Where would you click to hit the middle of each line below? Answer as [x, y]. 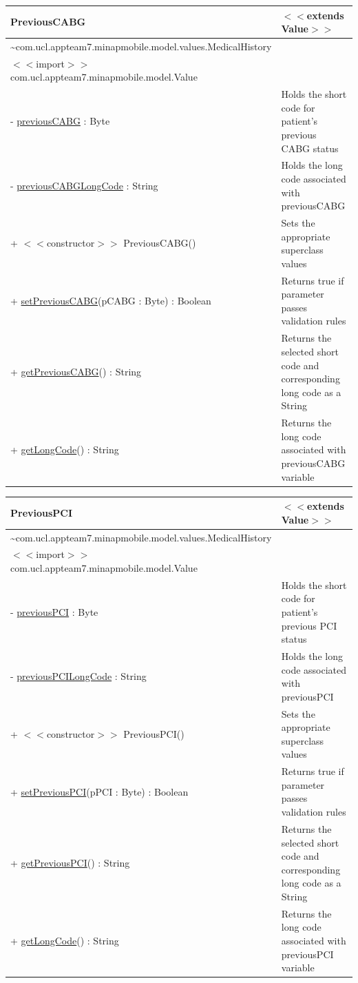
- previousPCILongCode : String [78, 676]
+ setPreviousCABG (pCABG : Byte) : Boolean [111, 301]
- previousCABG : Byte [60, 121]
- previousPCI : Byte [54, 612]
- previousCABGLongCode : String [84, 185]
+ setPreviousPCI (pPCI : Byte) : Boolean [99, 791]
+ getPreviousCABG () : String [76, 372]
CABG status [310, 148]
